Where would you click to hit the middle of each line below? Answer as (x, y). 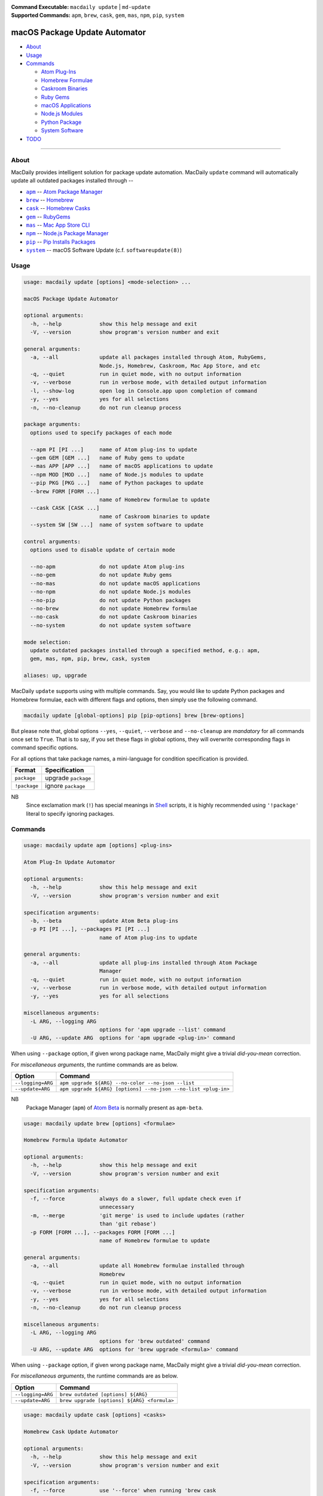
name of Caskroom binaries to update (154, 516)
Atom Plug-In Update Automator (70, 862)
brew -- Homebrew (50, 200)
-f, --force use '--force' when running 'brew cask (123, 1490)
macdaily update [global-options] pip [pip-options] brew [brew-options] (134, 715)
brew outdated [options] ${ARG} (103, 1394)
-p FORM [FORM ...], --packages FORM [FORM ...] (103, 1232)
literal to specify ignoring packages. (70, 813)
